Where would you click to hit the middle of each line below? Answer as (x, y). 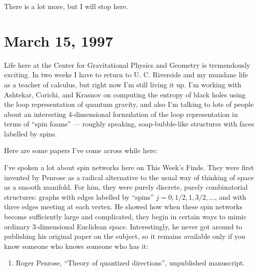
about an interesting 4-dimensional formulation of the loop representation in (121, 114)
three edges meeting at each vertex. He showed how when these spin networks (123, 207)
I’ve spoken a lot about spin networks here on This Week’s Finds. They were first (129, 167)
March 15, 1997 (59, 40)
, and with (230, 196)
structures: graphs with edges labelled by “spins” (79, 196)
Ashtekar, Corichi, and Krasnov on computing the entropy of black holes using (125, 94)
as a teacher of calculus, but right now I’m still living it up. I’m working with (123, 84)
